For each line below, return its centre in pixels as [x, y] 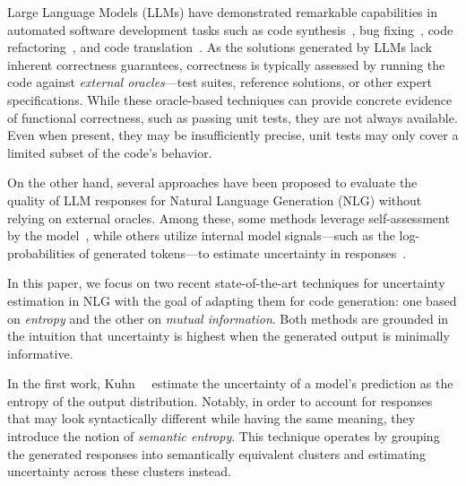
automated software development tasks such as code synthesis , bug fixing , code [230, 29]
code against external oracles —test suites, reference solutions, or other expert [220, 82]
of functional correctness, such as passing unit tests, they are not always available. [233, 117]
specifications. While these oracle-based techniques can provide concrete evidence [230, 99]
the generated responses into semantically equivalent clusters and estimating [216, 453]
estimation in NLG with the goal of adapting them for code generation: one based [232, 300]
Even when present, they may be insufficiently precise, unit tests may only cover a [233, 135]
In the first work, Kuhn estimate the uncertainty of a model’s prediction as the [230, 383]
